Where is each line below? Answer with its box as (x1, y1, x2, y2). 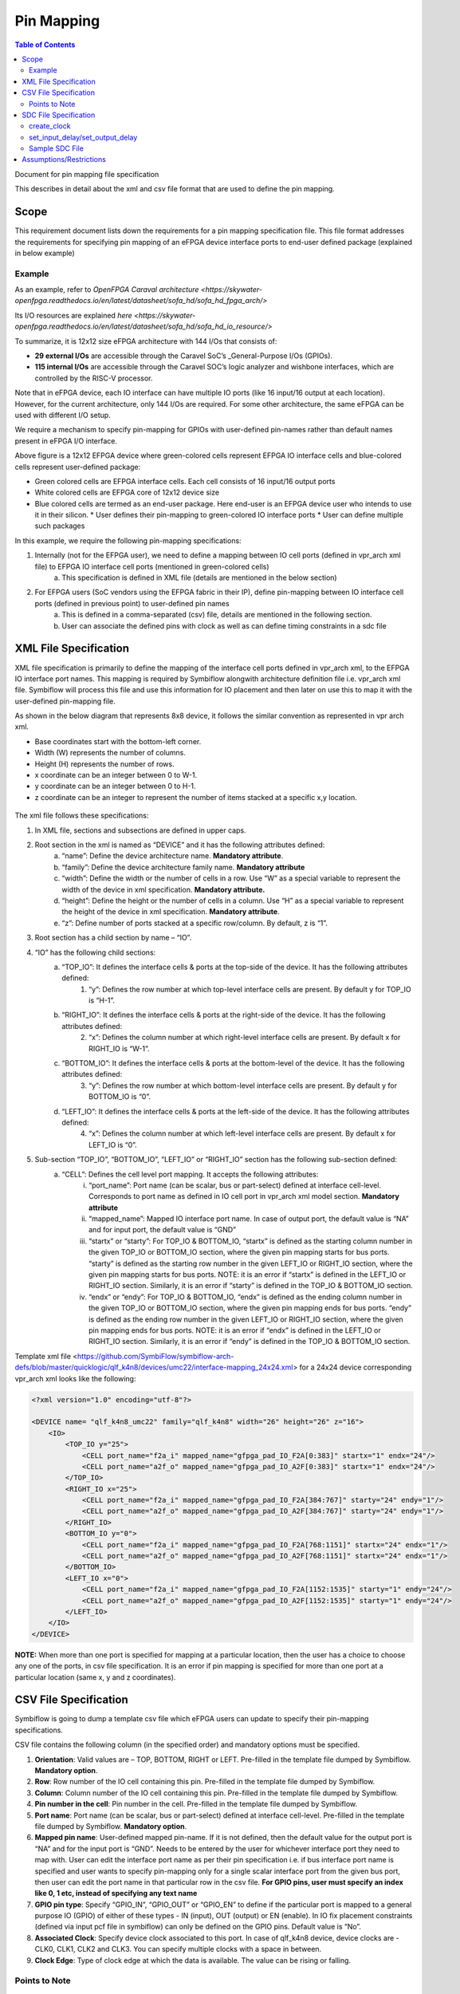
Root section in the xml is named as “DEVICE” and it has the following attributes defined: (34, 840, 325, 849)
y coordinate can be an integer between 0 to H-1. (34, 782, 196, 791)
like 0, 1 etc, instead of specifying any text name (34, 1889, 198, 1898)
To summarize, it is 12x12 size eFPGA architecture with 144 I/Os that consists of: (14, 336, 277, 346)
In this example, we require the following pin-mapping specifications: (14, 535, 242, 546)
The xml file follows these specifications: (14, 810, 149, 821)
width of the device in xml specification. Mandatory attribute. (61, 885, 265, 894)
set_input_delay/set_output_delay (29, 132, 138, 142)
